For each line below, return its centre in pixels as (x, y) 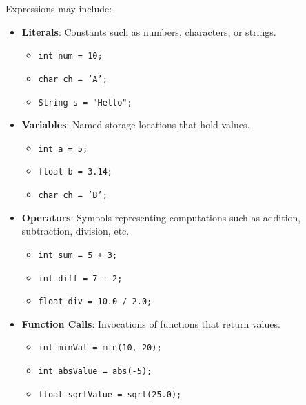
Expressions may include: (59, 8)
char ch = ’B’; (73, 196)
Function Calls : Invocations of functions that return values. (151, 323)
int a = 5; (63, 149)
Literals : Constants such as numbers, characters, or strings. (149, 31)
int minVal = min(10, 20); (100, 348)
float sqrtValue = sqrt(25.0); (110, 394)
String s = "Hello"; (85, 102)
